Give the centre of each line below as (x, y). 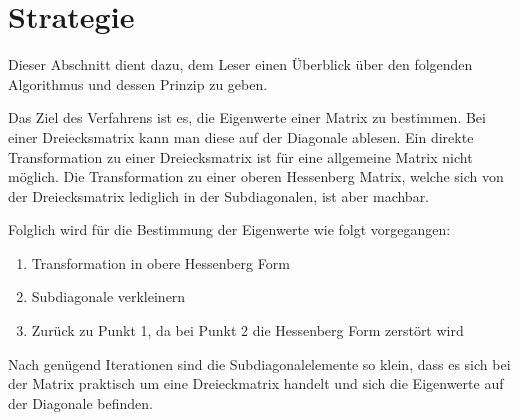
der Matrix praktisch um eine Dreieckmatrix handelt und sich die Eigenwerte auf (256, 383)
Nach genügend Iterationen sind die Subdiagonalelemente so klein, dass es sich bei (259, 363)
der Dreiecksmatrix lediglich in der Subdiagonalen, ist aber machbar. (219, 195)
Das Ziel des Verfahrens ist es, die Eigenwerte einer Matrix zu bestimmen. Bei (247, 117)
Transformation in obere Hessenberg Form (160, 262)
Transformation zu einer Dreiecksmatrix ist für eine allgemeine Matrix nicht (240, 156)
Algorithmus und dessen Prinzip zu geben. (138, 83)
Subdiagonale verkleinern (108, 296)
